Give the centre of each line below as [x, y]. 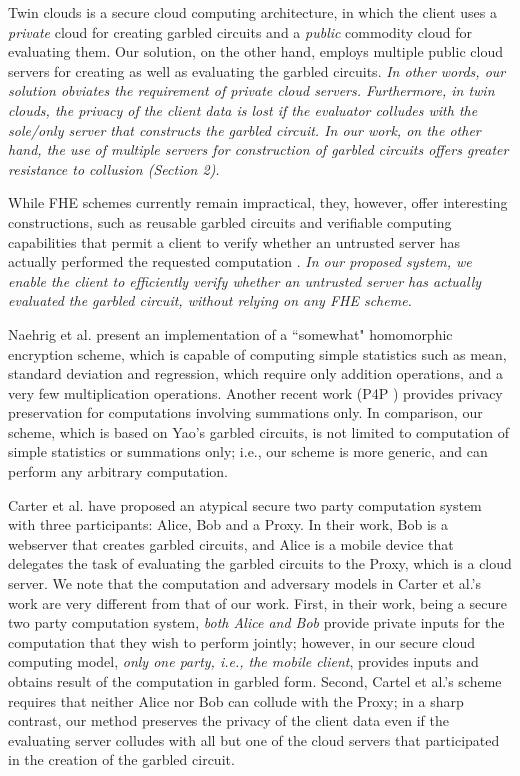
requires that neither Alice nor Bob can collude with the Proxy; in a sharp [236, 700]
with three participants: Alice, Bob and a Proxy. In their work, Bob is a [228, 524]
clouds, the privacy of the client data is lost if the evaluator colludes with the [243, 109]
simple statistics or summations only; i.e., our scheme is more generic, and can [248, 451]
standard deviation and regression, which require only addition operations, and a [255, 373]
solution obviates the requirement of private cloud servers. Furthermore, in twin [251, 90]
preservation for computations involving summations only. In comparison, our [245, 412]
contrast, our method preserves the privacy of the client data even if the [229, 720]
